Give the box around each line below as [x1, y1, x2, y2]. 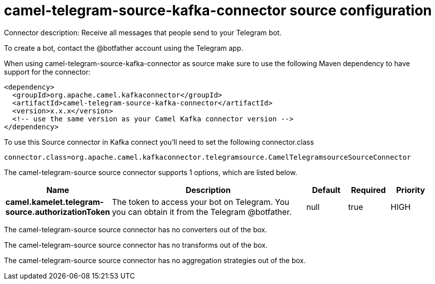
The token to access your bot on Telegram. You [111, 196, 290, 207]
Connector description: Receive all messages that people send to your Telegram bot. [4, 28, 282, 37]
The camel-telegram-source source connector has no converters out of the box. [4, 225, 267, 234]
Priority [396, 185, 425, 195]
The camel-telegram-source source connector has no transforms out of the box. [4, 240, 268, 249]
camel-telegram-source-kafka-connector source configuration [4, 2, 432, 19]
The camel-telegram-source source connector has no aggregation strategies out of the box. [4, 256, 306, 265]
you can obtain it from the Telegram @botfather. [111, 206, 292, 217]
